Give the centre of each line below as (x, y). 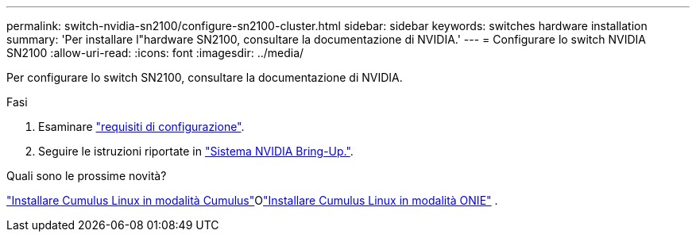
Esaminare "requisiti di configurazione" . (141, 127)
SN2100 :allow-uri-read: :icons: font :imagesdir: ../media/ (155, 53)
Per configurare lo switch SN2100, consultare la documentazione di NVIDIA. (205, 77)
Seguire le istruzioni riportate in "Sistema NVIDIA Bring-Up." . (196, 151)
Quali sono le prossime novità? (87, 176)
